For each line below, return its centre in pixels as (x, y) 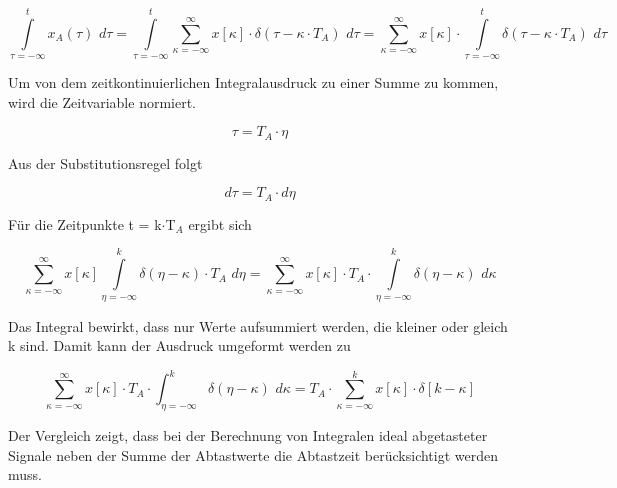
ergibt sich (220, 223)
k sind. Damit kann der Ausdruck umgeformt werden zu (179, 345)
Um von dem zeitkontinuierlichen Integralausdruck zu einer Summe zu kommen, (253, 82)
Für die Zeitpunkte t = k (85, 223)
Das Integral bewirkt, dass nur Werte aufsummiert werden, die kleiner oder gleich (258, 325)
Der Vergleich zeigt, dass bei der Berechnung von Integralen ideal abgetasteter (248, 435)
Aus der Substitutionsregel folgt (105, 162)
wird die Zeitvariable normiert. (102, 101)
